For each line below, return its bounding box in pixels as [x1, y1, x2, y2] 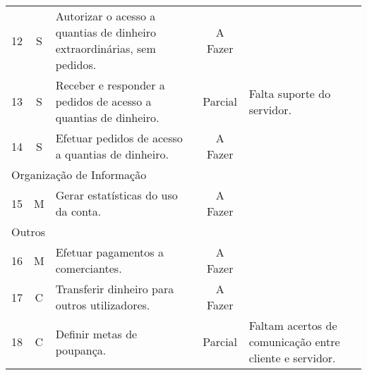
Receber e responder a [55, 77, 165, 93]
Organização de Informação [11, 166, 147, 183]
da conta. [55, 203, 102, 219]
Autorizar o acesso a [55, 8, 156, 24]
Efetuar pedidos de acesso [55, 130, 183, 146]
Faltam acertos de [248, 317, 337, 333]
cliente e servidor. [248, 350, 336, 366]
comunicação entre [248, 333, 340, 350]
